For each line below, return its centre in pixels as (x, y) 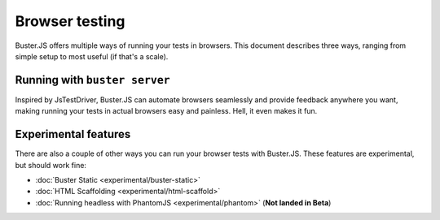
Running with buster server (92, 80)
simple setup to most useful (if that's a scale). (92, 56)
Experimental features (73, 134)
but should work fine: (51, 165)
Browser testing (70, 21)
